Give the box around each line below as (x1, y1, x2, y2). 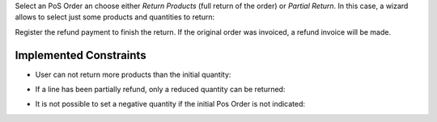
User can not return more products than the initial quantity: (35, 69, 231, 79)
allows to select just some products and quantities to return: (15, 12, 214, 22)
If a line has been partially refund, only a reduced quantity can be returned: (35, 85, 286, 95)
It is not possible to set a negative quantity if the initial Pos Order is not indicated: (35, 99, 306, 109)
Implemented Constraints (15, 48, 146, 62)
